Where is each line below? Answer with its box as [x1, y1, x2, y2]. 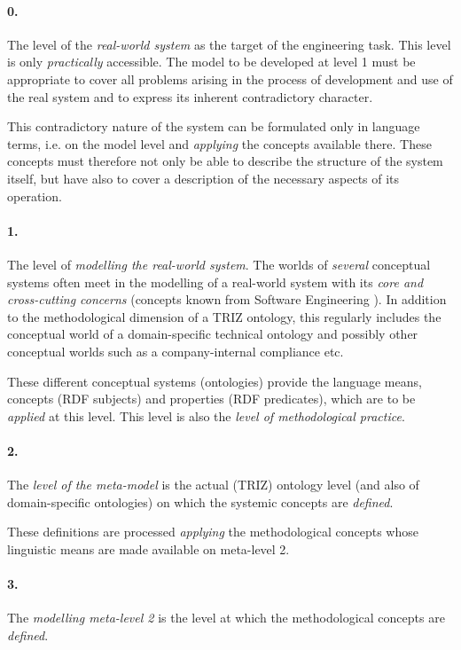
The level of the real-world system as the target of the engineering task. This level [7, 35, 451, 53]
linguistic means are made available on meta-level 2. [7, 539, 290, 558]
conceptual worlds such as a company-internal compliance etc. [7, 341, 344, 360]
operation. [7, 186, 62, 205]
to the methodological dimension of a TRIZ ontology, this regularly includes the [7, 307, 441, 325]
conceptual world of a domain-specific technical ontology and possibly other [7, 325, 418, 343]
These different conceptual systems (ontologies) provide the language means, [7, 372, 422, 390]
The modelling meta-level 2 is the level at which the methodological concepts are [7, 608, 445, 627]
